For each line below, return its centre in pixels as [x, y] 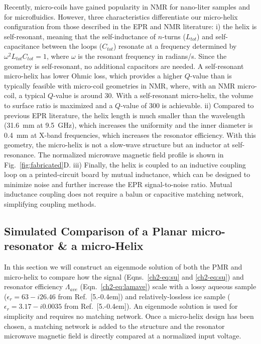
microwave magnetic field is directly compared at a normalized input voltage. [123, 336]
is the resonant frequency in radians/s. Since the [152, 56]
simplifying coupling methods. [50, 203]
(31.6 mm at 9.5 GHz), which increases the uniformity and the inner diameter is [128, 125]
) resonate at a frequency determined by [175, 46]
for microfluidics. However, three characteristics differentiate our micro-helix [121, 16]
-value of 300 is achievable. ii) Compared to [187, 105]
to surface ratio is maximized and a [58, 105]
